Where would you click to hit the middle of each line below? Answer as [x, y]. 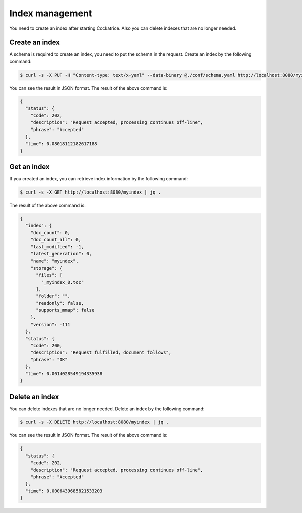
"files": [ [49, 275]
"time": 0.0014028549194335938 [64, 374]
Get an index [29, 167]
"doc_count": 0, [50, 233]
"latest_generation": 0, [61, 254]
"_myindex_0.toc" [62, 282]
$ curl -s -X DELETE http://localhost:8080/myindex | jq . [94, 422]
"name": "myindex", [55, 261]
